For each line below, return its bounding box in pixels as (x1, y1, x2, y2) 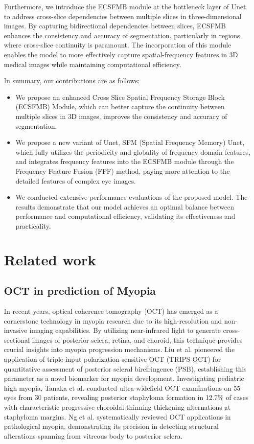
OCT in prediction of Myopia (4, 283, 156, 298)
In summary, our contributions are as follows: (4, 75, 140, 86)
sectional (4, 334, 30, 345)
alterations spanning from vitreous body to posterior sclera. (4, 430, 183, 441)
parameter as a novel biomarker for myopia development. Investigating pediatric (4, 373, 244, 383)
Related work (4, 249, 96, 269)
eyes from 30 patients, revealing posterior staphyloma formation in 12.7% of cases (4, 392, 249, 402)
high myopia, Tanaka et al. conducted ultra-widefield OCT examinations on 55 (4, 382, 241, 393)
